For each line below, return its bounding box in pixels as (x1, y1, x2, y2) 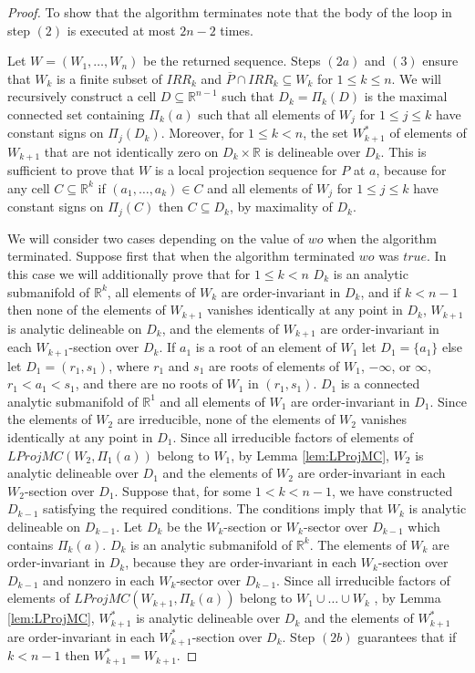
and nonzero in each (43, 570, 155, 589)
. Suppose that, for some (114, 481, 252, 500)
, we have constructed (331, 481, 453, 500)
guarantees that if (357, 626, 457, 646)
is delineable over (264, 141, 361, 160)
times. (220, 20, 253, 39)
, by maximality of (229, 197, 333, 216)
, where (108, 356, 150, 375)
